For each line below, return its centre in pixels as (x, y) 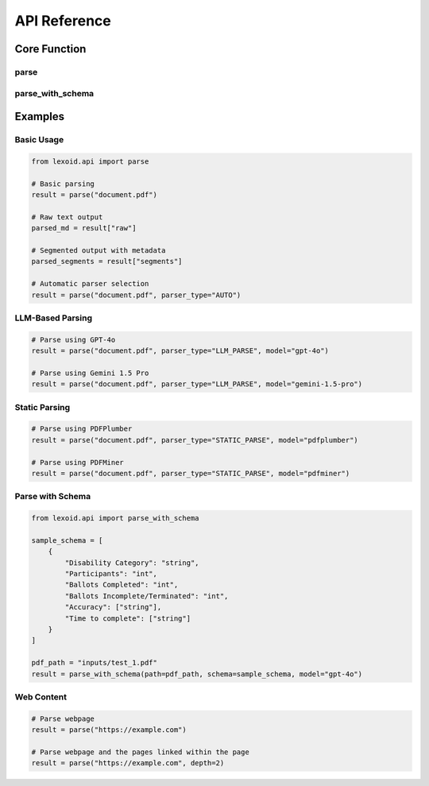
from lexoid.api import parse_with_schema (115, 518)
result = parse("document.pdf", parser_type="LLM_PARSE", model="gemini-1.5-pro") (197, 384)
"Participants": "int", (111, 574)
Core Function (50, 49)
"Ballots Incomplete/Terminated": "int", (147, 596)
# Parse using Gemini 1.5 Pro (90, 373)
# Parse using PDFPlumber (82, 429)
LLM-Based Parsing (54, 318)
